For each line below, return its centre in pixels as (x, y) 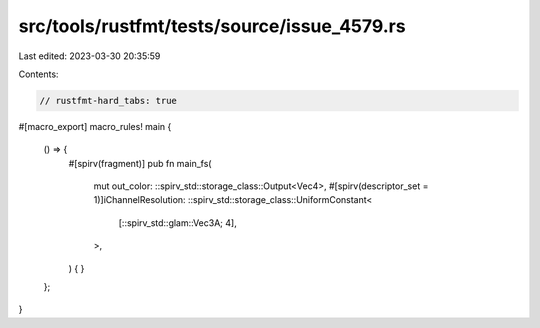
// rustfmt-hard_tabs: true (108, 100)
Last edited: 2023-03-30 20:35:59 (89, 56)
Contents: (38, 74)
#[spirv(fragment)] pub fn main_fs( (140, 163)
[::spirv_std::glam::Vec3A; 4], (177, 222)
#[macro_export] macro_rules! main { (95, 126)
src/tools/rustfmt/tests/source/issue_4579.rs (212, 26)
